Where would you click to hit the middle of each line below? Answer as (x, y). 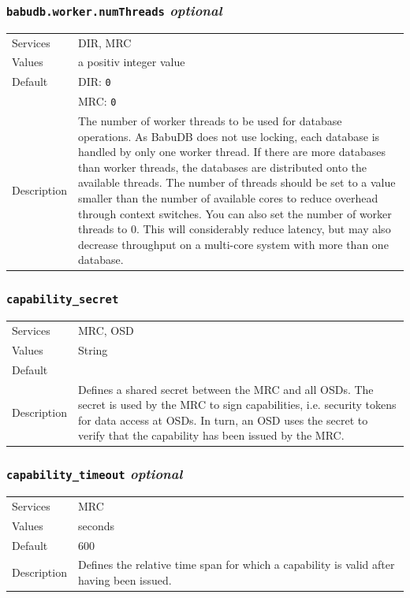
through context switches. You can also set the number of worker (235, 213)
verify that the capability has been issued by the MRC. (211, 435)
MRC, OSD (106, 330)
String (93, 349)
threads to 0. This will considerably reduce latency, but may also (234, 229)
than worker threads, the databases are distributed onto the (222, 167)
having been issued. (125, 580)
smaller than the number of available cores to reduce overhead (228, 198)
